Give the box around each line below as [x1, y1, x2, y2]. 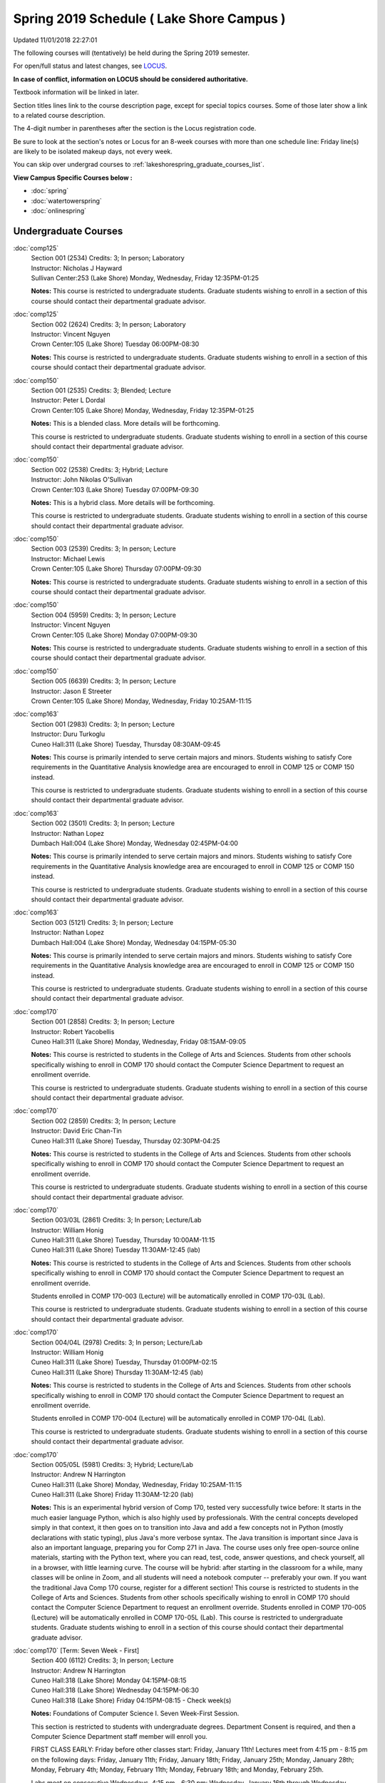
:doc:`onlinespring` [31, 207, 87, 215]
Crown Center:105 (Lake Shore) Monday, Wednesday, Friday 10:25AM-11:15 [31, 696, 252, 705]
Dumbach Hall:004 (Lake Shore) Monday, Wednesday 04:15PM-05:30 [31, 938, 237, 946]
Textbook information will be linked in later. [13, 88, 139, 96]
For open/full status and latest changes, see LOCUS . [13, 61, 168, 71]
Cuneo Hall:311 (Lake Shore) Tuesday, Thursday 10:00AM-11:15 [31, 1236, 215, 1245]
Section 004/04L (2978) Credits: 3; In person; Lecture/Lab [31, 1338, 203, 1347]
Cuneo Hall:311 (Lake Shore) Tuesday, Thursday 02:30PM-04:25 [31, 1136, 220, 1145]
